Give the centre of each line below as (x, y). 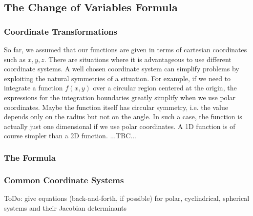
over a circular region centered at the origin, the (165, 88)
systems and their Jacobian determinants (65, 207)
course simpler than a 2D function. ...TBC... (70, 136)
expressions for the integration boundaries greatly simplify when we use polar (120, 97)
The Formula (30, 157)
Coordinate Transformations (61, 31)
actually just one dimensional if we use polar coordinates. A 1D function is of (120, 126)
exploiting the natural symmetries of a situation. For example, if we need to (117, 78)
